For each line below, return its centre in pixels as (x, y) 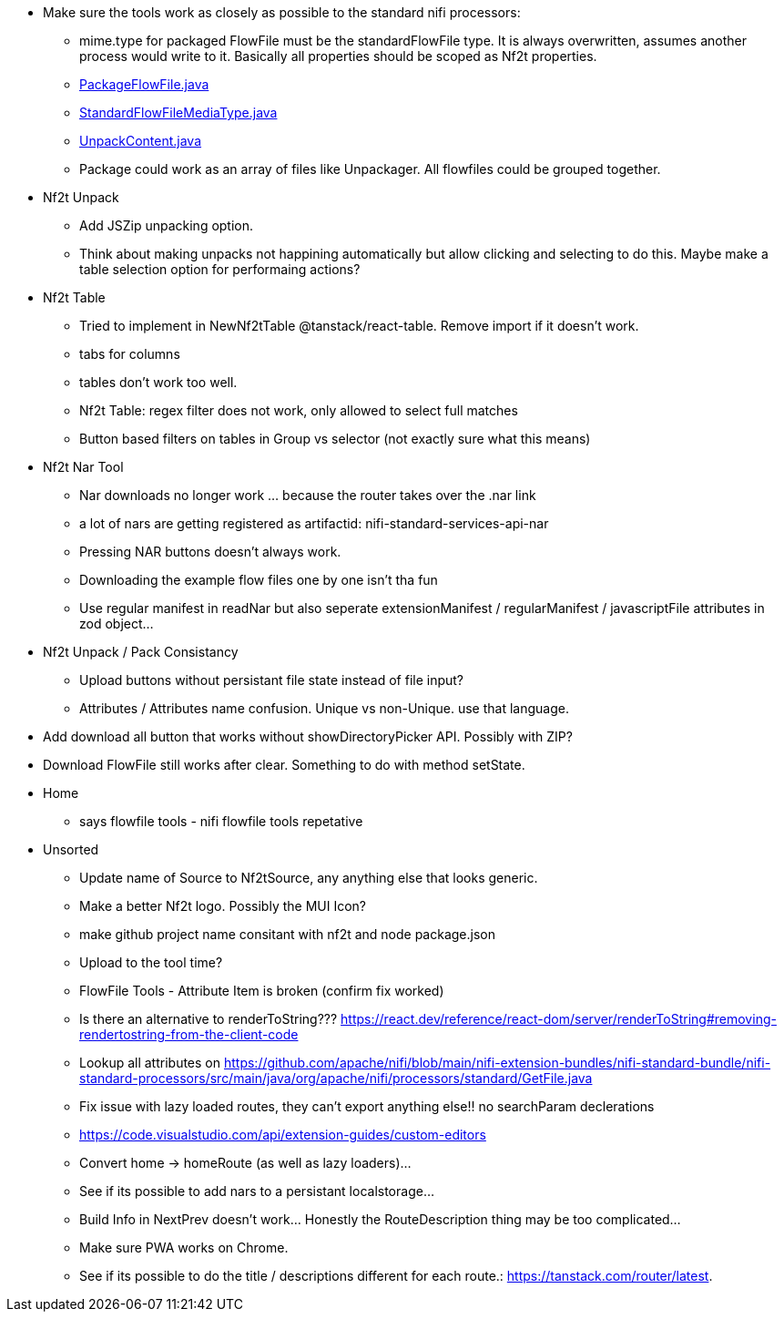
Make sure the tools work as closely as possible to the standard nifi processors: (282, 12)
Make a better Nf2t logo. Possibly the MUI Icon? (223, 906)
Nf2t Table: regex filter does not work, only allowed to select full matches (299, 410)
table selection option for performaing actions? (220, 269)
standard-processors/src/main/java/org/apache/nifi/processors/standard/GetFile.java (336, 1078)
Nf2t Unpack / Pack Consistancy (141, 652)
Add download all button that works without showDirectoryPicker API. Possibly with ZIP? (308, 736)
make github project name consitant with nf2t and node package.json (288, 934)
